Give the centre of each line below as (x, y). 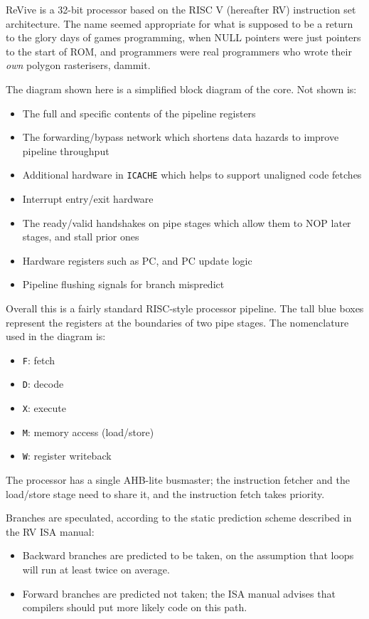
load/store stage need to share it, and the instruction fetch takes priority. (165, 493)
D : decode (43, 384)
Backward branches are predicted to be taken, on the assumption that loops (188, 555)
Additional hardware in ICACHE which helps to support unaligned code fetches (192, 175)
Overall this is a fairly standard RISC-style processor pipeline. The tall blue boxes (185, 308)
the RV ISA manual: (50, 531)
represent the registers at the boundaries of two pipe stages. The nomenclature (177, 322)
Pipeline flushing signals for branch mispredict (123, 284)
